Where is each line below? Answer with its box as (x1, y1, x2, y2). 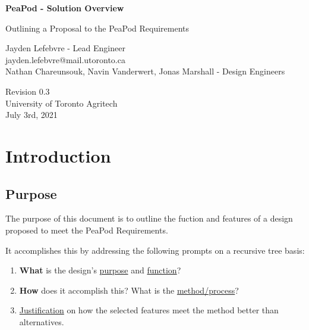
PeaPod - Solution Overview (5, 2, 124, 14)
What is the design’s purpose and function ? (19, 264, 181, 276)
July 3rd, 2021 (5, 108, 58, 121)
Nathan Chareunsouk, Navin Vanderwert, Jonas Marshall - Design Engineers (5, 65, 285, 77)
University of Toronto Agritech (5, 96, 118, 109)
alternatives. (19, 315, 64, 328)
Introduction (5, 143, 111, 167)
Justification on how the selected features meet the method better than (19, 304, 279, 316)
